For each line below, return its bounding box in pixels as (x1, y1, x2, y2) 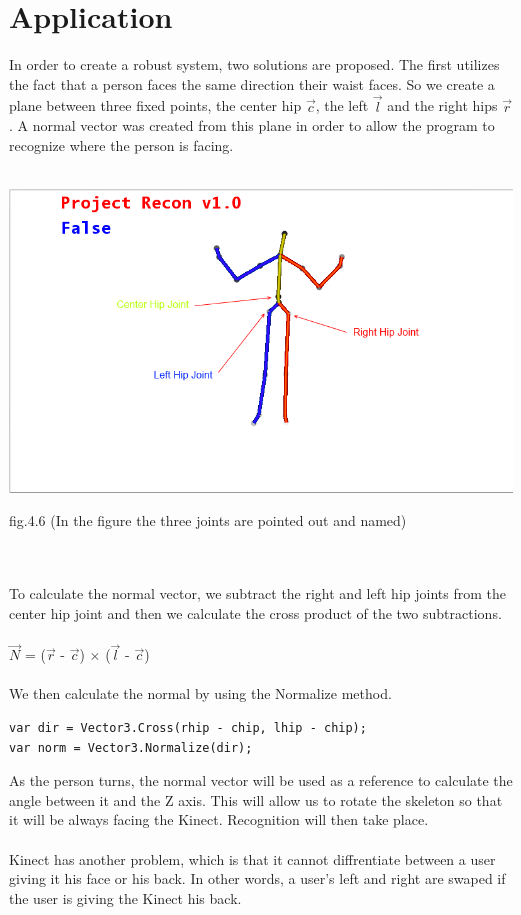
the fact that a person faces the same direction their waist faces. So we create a (9, 73, 495, 94)
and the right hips (387, 95, 498, 116)
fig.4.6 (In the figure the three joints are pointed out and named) (9, 510, 407, 531)
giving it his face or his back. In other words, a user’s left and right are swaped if (9, 868, 506, 889)
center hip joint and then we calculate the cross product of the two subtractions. (9, 602, 502, 623)
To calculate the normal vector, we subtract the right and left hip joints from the (9, 583, 506, 604)
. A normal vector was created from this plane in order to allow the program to (9, 115, 495, 136)
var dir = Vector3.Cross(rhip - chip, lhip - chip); (9, 720, 367, 735)
